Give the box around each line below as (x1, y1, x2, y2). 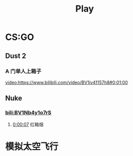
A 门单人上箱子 (5, 68, 42, 75)
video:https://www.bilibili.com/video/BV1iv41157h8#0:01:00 (5, 79, 128, 85)
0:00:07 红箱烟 (12, 121, 44, 127)
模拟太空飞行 (5, 141, 59, 152)
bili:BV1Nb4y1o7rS (5, 109, 52, 116)
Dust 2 (5, 51, 26, 60)
